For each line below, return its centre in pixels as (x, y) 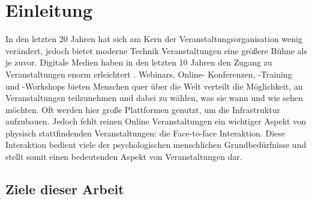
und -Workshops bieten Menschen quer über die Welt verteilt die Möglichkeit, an (154, 86)
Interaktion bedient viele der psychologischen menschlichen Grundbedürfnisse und (156, 145)
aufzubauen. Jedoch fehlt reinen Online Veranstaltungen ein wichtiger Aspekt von (156, 121)
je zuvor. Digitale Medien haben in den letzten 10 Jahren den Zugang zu (139, 62)
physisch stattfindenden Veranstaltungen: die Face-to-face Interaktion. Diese (145, 133)
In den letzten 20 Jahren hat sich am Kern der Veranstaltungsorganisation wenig (154, 39)
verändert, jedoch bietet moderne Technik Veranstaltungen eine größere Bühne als (157, 50)
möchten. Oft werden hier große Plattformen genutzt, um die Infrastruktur (143, 109)
